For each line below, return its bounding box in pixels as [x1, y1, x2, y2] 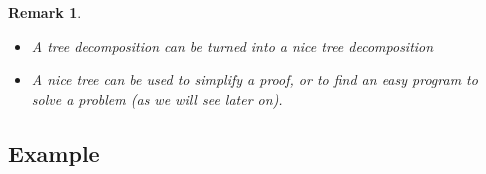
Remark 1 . [8, 2, 82, 22]
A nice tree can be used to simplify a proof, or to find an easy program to [31, 69, 478, 90]
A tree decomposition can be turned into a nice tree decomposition [31, 35, 434, 56]
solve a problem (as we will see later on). [31, 88, 283, 109]
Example [8, 137, 100, 168]
